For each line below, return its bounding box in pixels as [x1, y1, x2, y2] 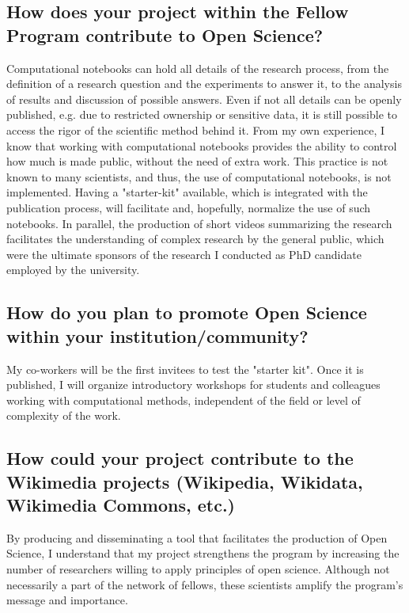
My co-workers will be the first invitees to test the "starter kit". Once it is [6, 360, 364, 377]
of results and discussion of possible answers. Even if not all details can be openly [6, 90, 402, 107]
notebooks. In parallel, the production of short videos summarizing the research [6, 215, 392, 231]
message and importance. [6, 592, 128, 608]
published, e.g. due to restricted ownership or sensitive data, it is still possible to [6, 106, 397, 123]
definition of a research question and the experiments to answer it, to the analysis [6, 75, 402, 92]
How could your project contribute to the [6, 446, 354, 470]
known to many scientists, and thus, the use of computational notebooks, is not [6, 168, 392, 185]
